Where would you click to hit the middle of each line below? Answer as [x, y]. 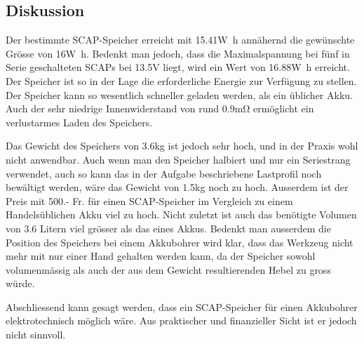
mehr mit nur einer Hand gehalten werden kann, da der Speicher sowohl [161, 256]
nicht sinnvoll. [36, 335]
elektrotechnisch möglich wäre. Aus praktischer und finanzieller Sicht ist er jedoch [181, 320]
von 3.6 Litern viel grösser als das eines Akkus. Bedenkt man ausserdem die [168, 228]
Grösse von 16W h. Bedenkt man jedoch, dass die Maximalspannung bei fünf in [178, 53]
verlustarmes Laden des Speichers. [79, 122]
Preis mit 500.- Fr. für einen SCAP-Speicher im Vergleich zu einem [149, 200]
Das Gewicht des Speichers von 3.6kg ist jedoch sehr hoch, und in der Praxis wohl [182, 146]
